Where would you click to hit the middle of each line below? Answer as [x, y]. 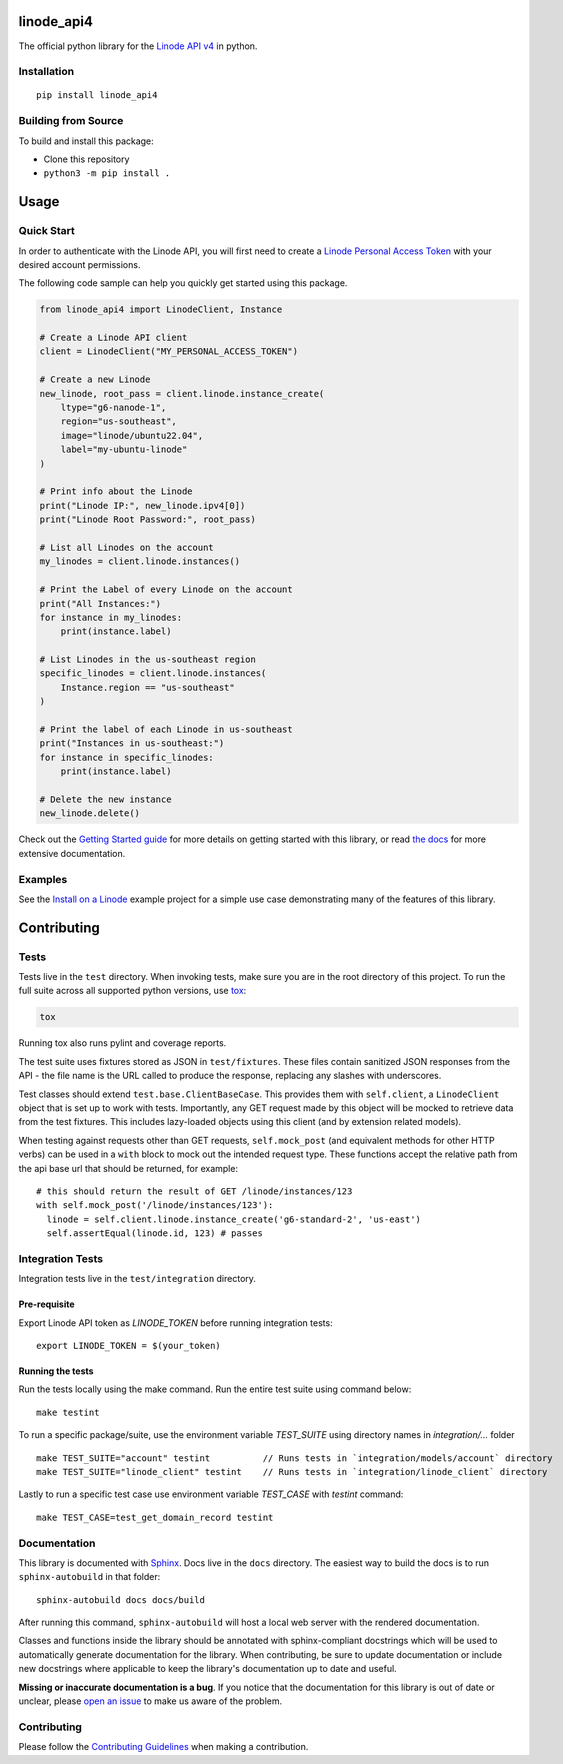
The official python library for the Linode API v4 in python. [138, 46]
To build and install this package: [86, 141]
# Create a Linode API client [113, 338]
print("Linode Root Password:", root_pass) [148, 519]
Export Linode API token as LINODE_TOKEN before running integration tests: [176, 1322]
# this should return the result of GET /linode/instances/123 [194, 1191]
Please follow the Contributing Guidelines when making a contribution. [163, 1747]
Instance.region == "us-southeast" [147, 687]
